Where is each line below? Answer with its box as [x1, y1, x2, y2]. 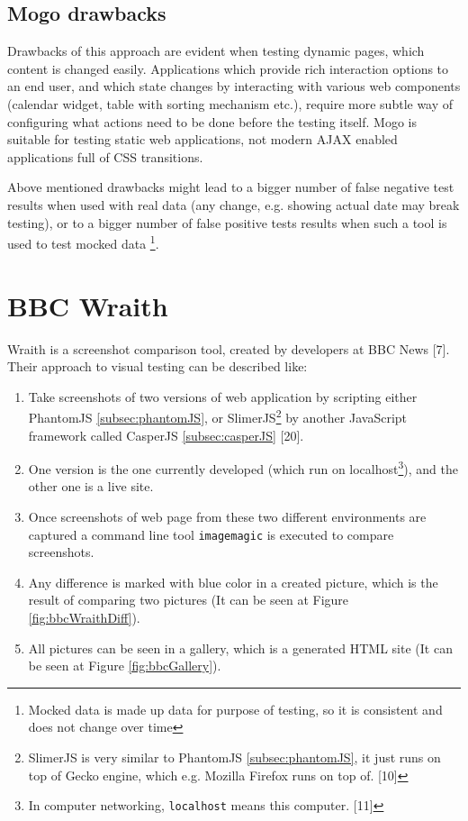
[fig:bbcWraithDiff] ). [28, 608, 140, 627]
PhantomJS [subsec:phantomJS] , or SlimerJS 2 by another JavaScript [28, 406, 408, 426]
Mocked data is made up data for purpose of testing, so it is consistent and [28, 699, 443, 718]
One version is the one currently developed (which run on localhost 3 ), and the [28, 457, 459, 478]
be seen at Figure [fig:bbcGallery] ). [28, 656, 221, 675]
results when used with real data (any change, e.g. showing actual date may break [7, 195, 460, 214]
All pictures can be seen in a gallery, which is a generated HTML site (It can [28, 638, 453, 657]
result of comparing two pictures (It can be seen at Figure [28, 590, 349, 609]
